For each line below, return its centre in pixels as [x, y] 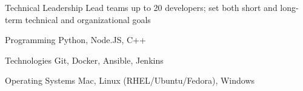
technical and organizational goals [88, 19]
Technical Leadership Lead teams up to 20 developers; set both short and [141, 7]
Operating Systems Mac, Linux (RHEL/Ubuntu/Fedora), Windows [130, 80]
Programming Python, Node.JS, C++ [75, 40]
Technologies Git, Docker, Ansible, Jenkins [84, 60]
